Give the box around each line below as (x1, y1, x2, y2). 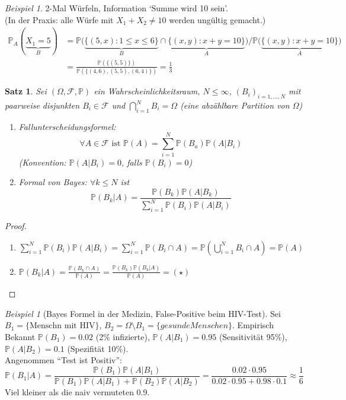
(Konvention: (18, 155, 66, 168)
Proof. (5, 219, 27, 231)
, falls (121, 155, 142, 168)
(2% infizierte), (95, 330, 150, 342)
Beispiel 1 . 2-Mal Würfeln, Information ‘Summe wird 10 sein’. (5, 2, 229, 14)
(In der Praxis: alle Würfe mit (5, 13, 114, 26)
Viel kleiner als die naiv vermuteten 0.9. (5, 385, 150, 398)
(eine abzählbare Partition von (180, 99, 290, 112)
